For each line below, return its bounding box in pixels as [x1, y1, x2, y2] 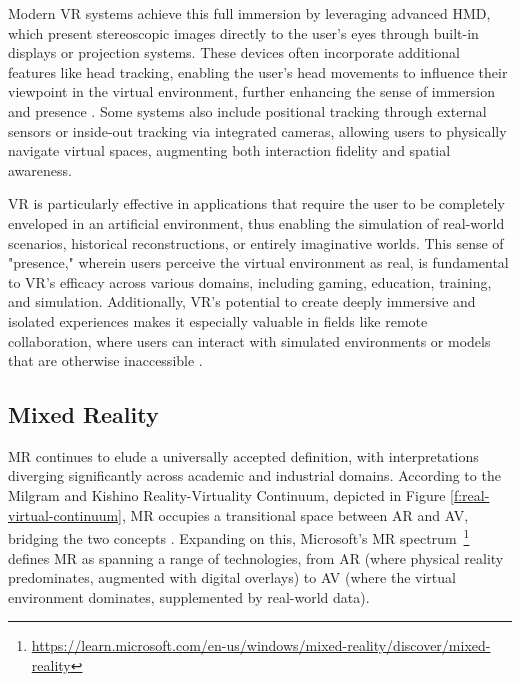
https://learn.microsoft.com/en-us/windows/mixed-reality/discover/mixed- [31, 635, 491, 656]
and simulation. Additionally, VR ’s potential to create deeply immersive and [8, 291, 476, 312]
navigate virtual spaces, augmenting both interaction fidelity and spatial [8, 140, 451, 161]
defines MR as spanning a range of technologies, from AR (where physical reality [8, 547, 504, 568]
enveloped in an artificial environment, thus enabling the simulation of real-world [8, 212, 505, 233]
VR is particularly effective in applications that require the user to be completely [8, 193, 505, 214]
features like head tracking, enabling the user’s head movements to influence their [8, 61, 508, 82]
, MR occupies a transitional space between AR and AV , [122, 504, 469, 525]
